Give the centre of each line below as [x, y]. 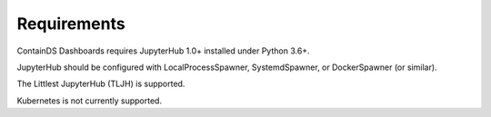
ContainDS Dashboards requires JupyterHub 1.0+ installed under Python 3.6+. [163, 51]
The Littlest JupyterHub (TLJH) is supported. [101, 84]
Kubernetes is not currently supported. [90, 101]
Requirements [71, 24]
